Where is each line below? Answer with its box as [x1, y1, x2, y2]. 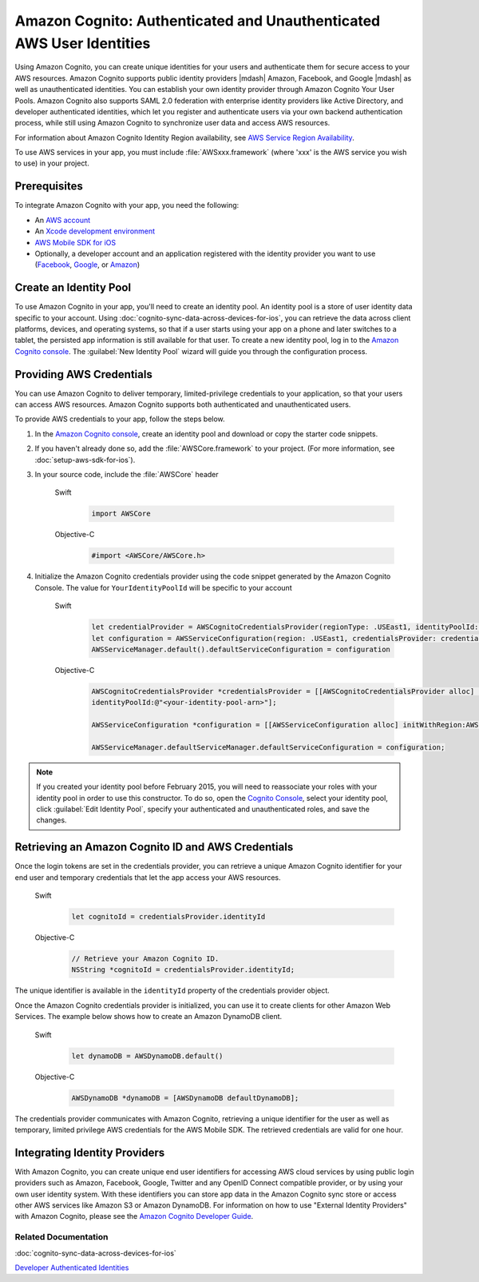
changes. [36, 815, 67, 825]
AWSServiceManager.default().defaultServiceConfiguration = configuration [91, 644, 391, 654]
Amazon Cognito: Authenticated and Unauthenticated [14, 12, 381, 30]
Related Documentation [14, 1232, 109, 1243]
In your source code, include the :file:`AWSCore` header [34, 470, 219, 480]
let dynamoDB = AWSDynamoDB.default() [71, 1051, 224, 1061]
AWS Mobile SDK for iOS [34, 237, 116, 247]
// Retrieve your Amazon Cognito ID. [71, 954, 220, 963]
